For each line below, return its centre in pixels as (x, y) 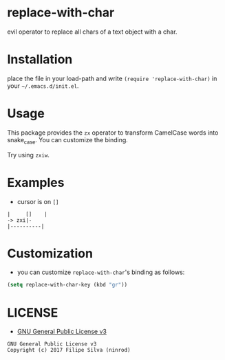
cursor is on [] (38, 201)
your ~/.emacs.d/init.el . (43, 86)
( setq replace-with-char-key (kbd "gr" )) (67, 285)
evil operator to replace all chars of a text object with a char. (92, 32)
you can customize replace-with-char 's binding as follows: (101, 272)
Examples (36, 182)
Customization (50, 253)
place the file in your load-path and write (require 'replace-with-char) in (112, 78)
